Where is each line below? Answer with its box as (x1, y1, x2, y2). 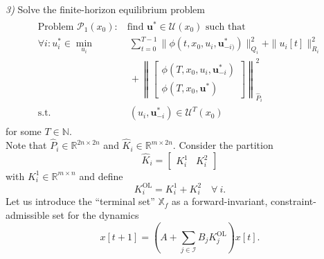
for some (6, 124, 42, 139)
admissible (6, 208, 50, 222)
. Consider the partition (172, 138, 273, 152)
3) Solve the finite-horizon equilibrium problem (6, 2, 205, 16)
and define (79, 168, 123, 183)
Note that (6, 138, 47, 152)
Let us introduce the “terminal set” (6, 194, 155, 208)
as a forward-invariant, (172, 194, 268, 208)
